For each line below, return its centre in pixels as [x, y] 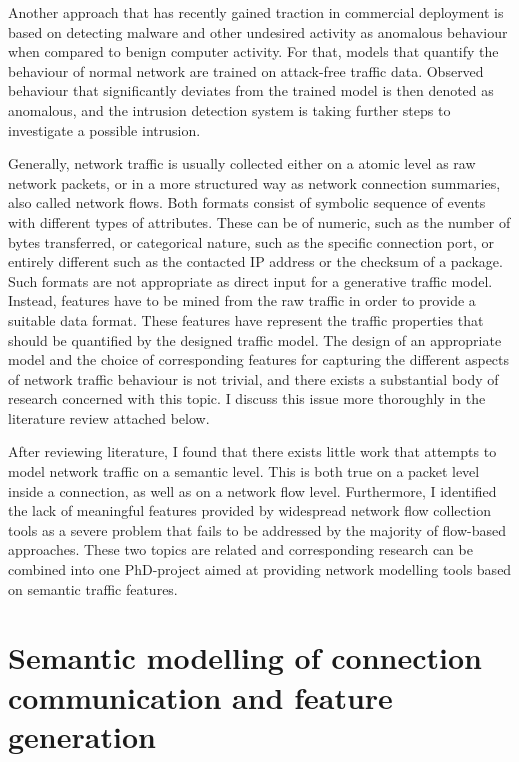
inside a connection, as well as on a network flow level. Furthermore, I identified [252, 490]
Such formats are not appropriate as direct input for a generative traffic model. [250, 280]
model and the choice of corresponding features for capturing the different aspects [259, 359]
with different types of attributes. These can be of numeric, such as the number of [259, 221]
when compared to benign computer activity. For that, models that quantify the [253, 51]
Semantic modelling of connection [245, 657]
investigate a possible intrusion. [104, 129]
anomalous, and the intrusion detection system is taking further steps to [229, 109]
